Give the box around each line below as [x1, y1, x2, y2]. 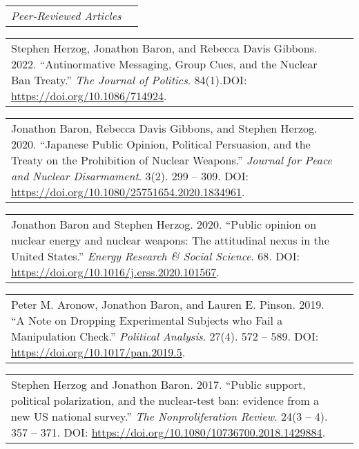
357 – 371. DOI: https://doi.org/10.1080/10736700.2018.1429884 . [11, 424, 326, 440]
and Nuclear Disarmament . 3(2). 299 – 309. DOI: [11, 168, 249, 184]
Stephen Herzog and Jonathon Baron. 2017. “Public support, [11, 376, 306, 392]
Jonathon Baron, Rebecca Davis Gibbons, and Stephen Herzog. [11, 120, 318, 136]
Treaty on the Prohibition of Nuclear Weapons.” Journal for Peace [11, 152, 332, 168]
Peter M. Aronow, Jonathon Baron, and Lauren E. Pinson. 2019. [11, 296, 324, 312]
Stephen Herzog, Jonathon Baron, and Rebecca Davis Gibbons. [11, 40, 318, 56]
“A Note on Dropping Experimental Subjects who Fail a [11, 312, 283, 328]
